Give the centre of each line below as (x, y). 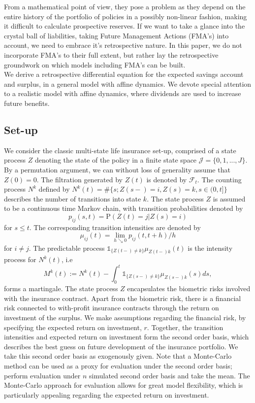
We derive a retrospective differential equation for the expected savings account (124, 74)
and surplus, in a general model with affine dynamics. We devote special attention (128, 84)
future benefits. (27, 103)
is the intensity (210, 248)
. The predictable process (67, 248)
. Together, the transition (185, 327)
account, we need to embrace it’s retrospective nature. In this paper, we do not (123, 45)
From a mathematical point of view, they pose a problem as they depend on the (125, 6)
